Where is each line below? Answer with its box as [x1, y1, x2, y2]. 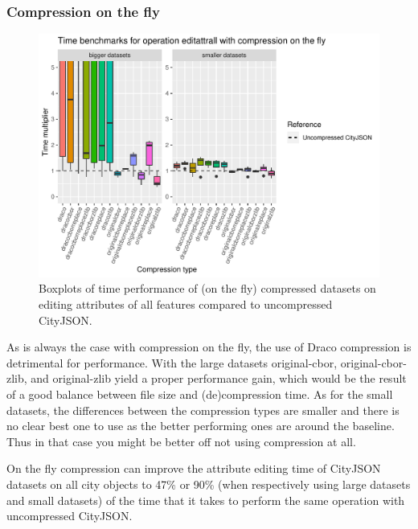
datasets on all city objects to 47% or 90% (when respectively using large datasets [6, 476, 411, 493]
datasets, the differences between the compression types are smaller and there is [6, 401, 400, 418]
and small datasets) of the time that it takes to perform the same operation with [6, 491, 405, 508]
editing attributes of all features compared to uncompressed [39, 296, 333, 313]
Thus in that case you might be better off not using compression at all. [6, 433, 356, 449]
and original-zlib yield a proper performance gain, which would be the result [31, 370, 407, 387]
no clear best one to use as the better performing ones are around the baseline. [6, 417, 395, 434]
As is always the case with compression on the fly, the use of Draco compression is [6, 338, 412, 355]
